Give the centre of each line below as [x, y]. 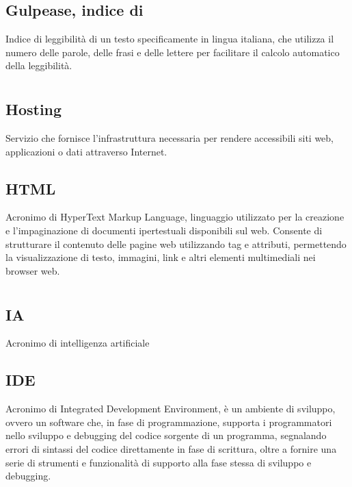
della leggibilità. [39, 65]
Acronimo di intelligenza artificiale [78, 343]
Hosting [34, 109]
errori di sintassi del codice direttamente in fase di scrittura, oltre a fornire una [171, 448]
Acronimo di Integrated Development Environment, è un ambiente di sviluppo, [171, 409]
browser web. [33, 270]
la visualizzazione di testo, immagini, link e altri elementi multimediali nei [161, 257]
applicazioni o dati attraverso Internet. [86, 151]
